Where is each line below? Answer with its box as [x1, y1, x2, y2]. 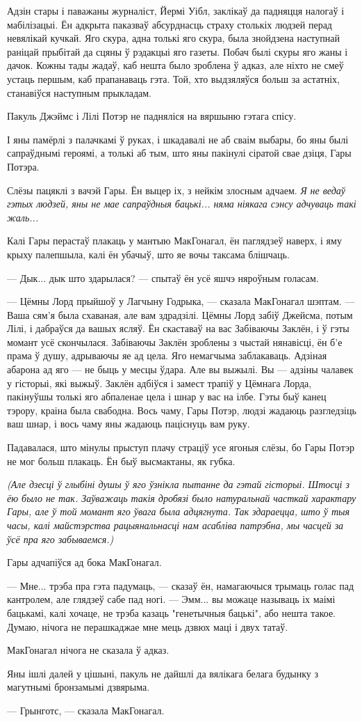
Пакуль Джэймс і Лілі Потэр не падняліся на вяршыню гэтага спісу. [7, 109, 297, 123]
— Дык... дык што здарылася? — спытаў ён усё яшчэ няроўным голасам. [7, 270, 319, 285]
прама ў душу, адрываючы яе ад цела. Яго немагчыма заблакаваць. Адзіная [7, 348, 327, 363]
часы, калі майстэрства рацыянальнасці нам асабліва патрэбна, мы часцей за [7, 518, 344, 532]
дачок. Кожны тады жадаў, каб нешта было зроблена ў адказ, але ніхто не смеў [7, 58, 344, 72]
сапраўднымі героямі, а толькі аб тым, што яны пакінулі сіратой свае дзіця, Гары [7, 146, 352, 160]
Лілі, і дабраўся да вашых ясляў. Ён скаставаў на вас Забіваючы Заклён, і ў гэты [7, 321, 349, 336]
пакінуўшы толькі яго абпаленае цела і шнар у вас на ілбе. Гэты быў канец [7, 389, 327, 404]
